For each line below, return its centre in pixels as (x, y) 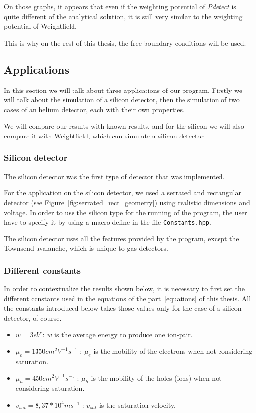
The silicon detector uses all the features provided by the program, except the (122, 238)
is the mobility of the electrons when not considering (173, 351)
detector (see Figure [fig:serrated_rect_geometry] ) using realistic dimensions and (127, 202)
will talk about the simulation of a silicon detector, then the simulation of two (122, 100)
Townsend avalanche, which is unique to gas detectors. (86, 248)
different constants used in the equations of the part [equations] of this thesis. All (128, 298)
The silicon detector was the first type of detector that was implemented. (114, 176)
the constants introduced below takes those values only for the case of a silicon (123, 308)
